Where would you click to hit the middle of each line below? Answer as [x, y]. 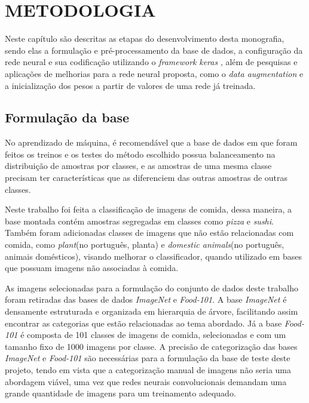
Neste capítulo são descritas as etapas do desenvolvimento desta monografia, [145, 39]
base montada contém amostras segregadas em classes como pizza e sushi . [139, 221]
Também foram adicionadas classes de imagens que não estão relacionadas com [149, 233]
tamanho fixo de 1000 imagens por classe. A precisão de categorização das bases [151, 346]
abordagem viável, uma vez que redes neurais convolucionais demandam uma [146, 381]
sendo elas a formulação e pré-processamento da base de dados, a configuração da [154, 50]
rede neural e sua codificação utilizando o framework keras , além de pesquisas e [151, 62]
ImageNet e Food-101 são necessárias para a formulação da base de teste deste [148, 358]
